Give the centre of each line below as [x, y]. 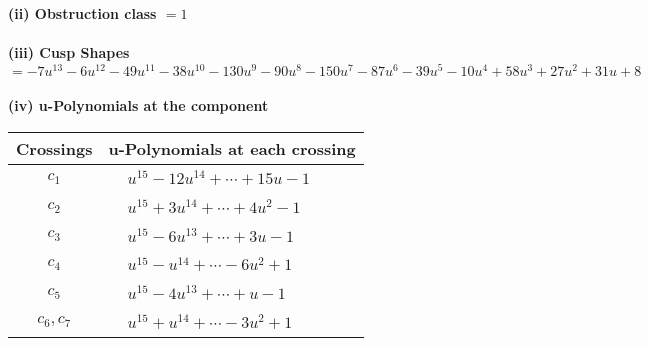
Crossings [54, 149]
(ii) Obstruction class [82, 13]
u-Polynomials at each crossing [232, 149]
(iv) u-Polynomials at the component [138, 105]
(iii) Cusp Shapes [69, 52]
